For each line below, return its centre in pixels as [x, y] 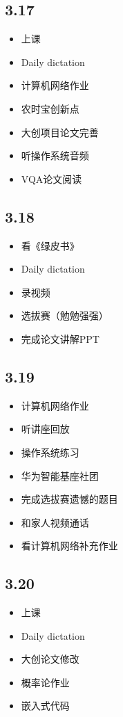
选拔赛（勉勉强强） [65, 315]
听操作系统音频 [55, 155]
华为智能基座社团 [60, 475]
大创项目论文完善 [60, 132]
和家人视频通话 [55, 522]
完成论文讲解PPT [60, 338]
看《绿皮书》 [50, 245]
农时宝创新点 [50, 108]
